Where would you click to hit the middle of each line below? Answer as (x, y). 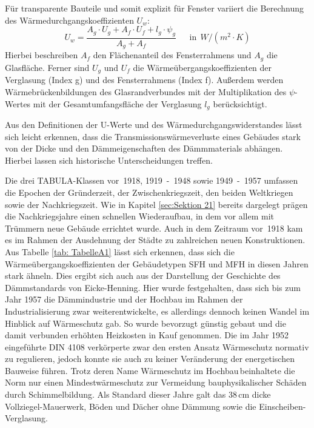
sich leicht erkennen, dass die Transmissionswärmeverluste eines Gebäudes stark (153, 136)
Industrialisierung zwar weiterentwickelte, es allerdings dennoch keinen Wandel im (157, 311)
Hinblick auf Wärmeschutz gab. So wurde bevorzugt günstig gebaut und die (145, 323)
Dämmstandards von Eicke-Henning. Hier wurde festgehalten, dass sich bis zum (153, 287)
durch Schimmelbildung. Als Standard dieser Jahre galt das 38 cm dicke (138, 394)
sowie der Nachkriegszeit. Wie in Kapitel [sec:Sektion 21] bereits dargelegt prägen (156, 204)
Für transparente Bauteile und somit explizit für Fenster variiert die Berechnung (154, 8)
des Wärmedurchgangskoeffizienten (69, 20)
